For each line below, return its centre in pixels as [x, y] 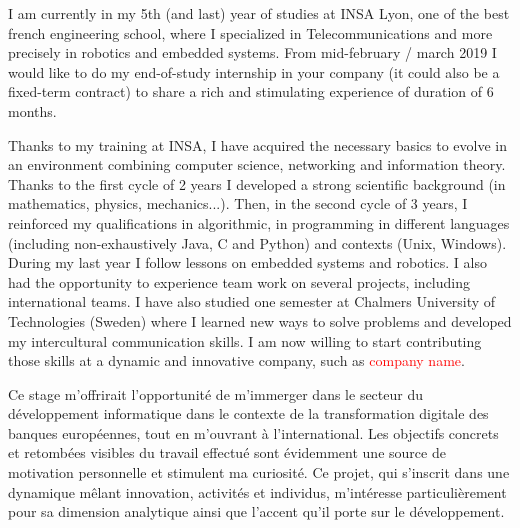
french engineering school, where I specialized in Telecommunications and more [250, 32]
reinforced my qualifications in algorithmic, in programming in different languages [259, 222]
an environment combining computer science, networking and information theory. [257, 164]
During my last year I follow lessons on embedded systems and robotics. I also [247, 262]
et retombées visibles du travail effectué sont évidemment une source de [227, 452]
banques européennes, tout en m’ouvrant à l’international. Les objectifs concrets [253, 432]
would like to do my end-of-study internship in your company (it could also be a [254, 71]
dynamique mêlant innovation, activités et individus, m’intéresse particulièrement [257, 491]
